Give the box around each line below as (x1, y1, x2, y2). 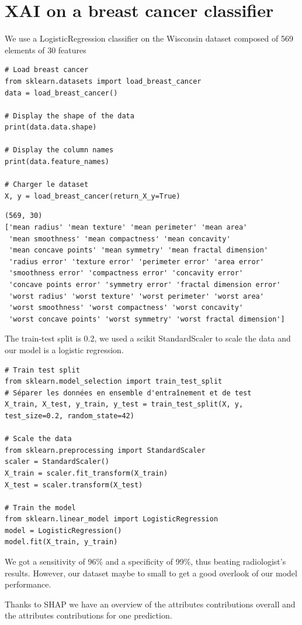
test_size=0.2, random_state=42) (5, 411, 134, 420)
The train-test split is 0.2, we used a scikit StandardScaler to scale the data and (5, 332, 291, 344)
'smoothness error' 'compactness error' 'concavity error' (9, 269, 244, 278)
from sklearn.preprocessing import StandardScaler (5, 446, 206, 455)
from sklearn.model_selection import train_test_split (5, 377, 223, 386)
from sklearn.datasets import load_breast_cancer (5, 77, 202, 86)
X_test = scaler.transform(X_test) (5, 480, 143, 489)
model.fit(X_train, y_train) (5, 538, 118, 547)
